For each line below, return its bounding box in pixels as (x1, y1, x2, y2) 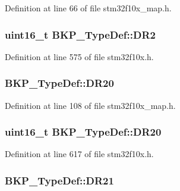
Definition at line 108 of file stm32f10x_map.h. (5, 99, 176, 111)
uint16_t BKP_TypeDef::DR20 (5, 124, 162, 139)
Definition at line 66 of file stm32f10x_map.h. (5, 2, 172, 14)
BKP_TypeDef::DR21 (5, 173, 114, 187)
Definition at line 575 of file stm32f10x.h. (5, 50, 154, 62)
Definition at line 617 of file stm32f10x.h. (5, 148, 154, 160)
